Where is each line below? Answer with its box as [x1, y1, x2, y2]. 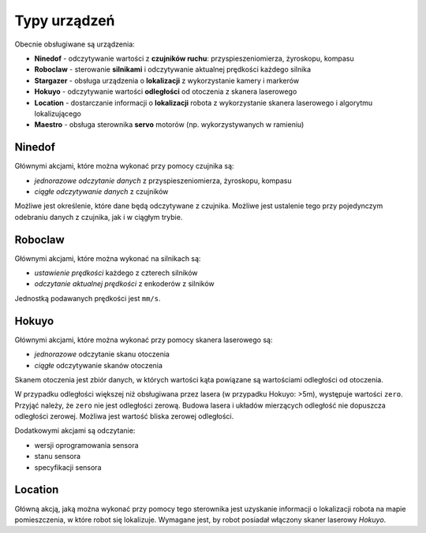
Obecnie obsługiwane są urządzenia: [14, 39, 136, 49]
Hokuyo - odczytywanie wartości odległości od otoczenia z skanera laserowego [34, 87, 297, 96]
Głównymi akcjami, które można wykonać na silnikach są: [14, 253, 201, 263]
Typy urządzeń [14, 12, 115, 29]
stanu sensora [34, 452, 81, 461]
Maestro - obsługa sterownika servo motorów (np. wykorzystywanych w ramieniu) [34, 120, 305, 129]
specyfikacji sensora [34, 462, 102, 472]
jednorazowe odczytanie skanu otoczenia [34, 349, 170, 359]
